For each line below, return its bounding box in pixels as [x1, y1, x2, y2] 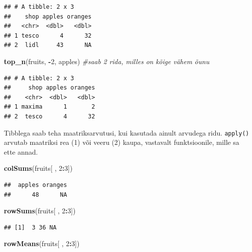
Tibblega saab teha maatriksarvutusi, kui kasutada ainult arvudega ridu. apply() [4, 127, 249, 137]
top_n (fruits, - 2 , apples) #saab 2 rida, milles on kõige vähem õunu [4, 56, 209, 66]
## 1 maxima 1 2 [4, 103, 95, 111]
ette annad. [4, 146, 38, 157]
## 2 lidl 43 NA [4, 42, 92, 49]
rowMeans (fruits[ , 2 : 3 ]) [4, 238, 80, 249]
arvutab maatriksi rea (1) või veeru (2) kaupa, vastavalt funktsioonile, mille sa [4, 137, 239, 147]
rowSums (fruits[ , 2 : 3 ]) [4, 206, 76, 216]
